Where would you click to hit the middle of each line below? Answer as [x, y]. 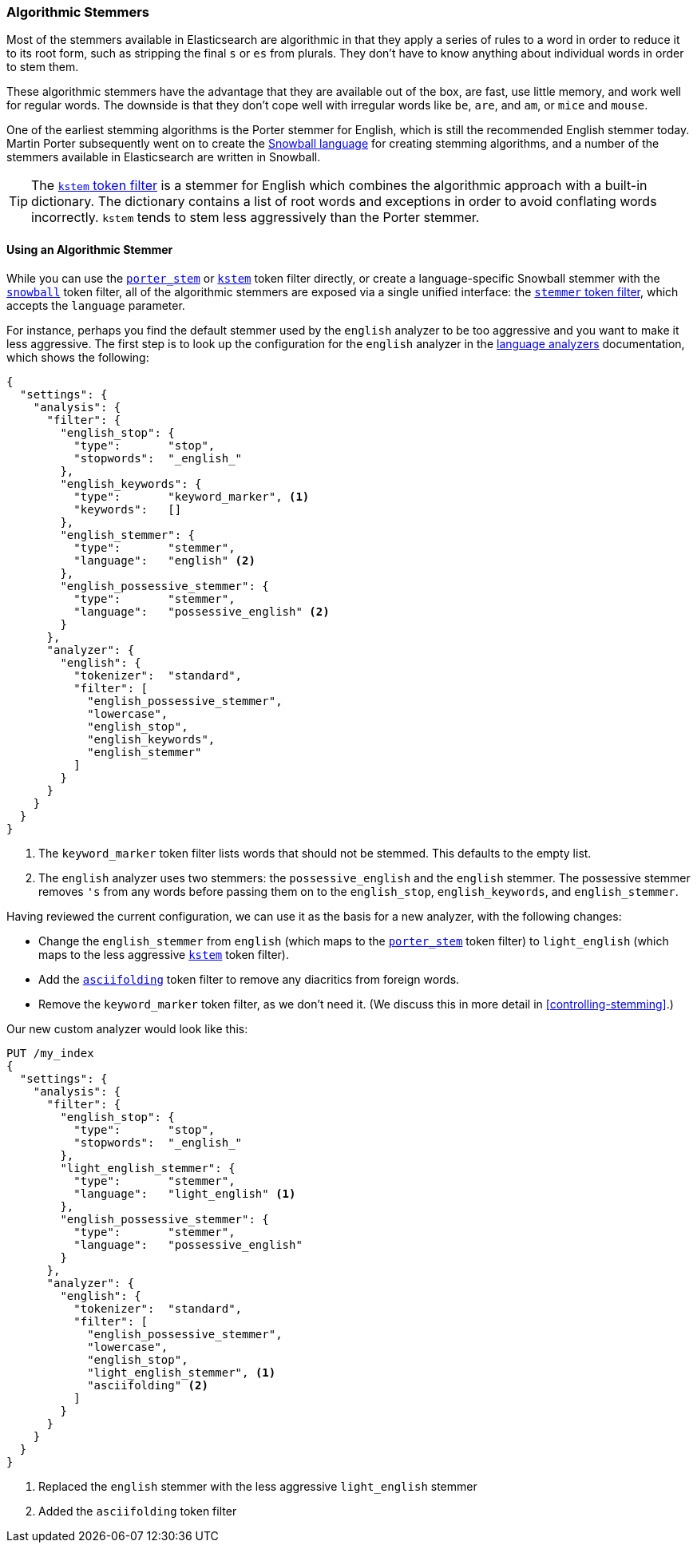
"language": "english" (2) [164, 560]
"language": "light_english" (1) [185, 1193]
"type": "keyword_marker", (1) [192, 496]
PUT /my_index [50, 1053]
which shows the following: [78, 357]
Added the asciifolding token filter [138, 1511]
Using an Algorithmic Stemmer [90, 249]
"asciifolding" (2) [148, 1385]
